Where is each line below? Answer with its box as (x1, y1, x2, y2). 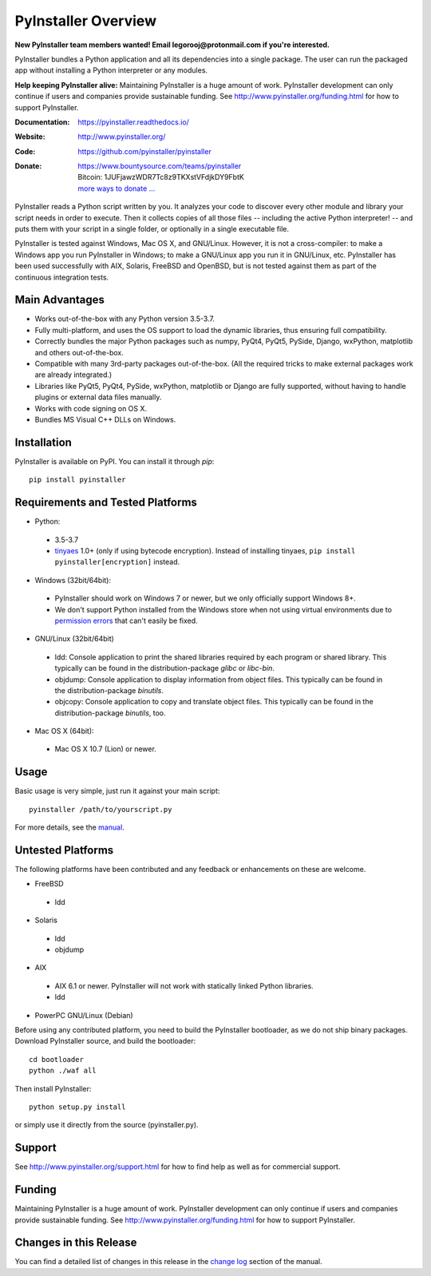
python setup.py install (29, 1102, 126, 1112)
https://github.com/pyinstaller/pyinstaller (77, 146, 212, 156)
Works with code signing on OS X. (34, 403, 148, 413)
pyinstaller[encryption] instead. (54, 557, 180, 567)
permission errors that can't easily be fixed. (54, 616, 199, 625)
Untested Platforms (14, 843, 114, 857)
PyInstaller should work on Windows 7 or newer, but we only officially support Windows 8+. (54, 593, 357, 603)
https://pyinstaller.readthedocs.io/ (77, 117, 189, 127)
